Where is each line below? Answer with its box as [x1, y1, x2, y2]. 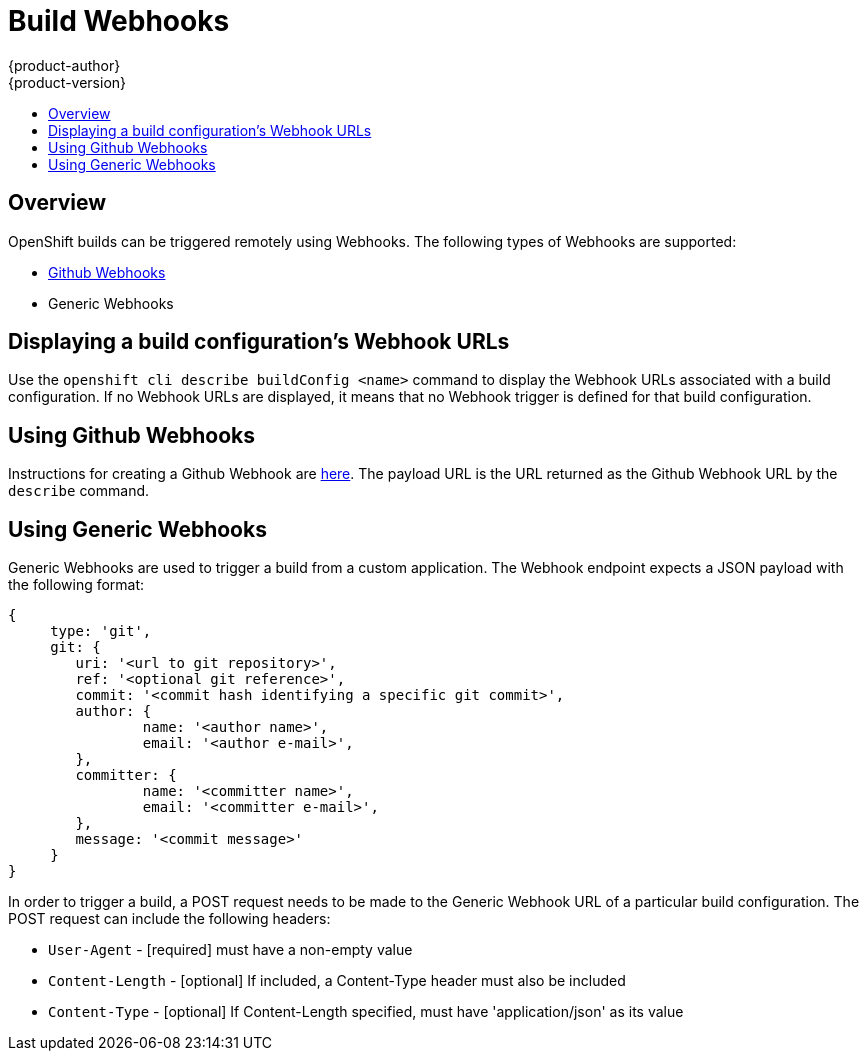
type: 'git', [50, 623, 152, 640]
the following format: [8, 576, 145, 594]
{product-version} [8, 73, 127, 91]
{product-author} [8, 56, 121, 74]
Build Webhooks [8, 4, 230, 38]
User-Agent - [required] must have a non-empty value [48, 941, 413, 959]
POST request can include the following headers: [8, 910, 331, 928]
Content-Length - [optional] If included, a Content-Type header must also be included [48, 972, 626, 990]
